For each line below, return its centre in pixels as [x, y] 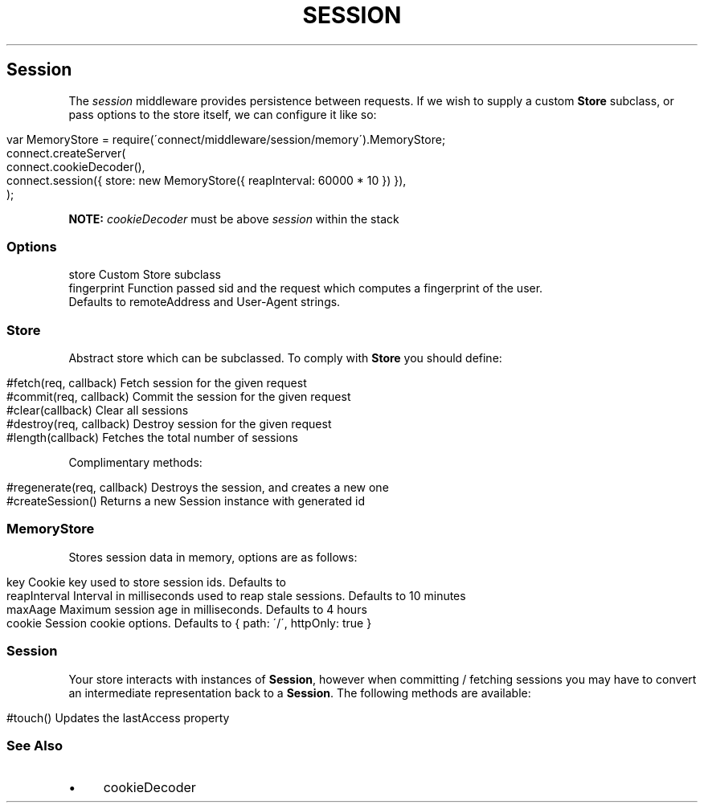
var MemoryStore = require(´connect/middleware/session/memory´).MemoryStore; [226, 139]
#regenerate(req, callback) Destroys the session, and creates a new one [198, 488]
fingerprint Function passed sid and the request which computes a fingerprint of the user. [306, 288]
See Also [35, 745]
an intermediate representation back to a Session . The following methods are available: [300, 693]
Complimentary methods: [135, 463]
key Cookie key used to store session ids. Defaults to [147, 582]
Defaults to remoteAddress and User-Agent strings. [205, 302]
